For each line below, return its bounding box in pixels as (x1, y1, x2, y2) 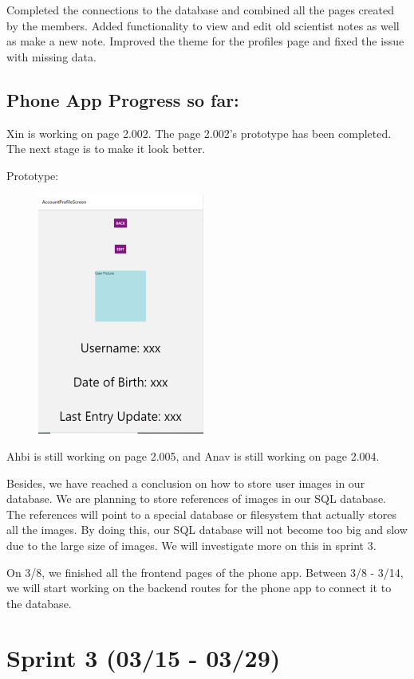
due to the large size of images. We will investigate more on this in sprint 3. (6, 536, 377, 553)
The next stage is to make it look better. (6, 140, 206, 157)
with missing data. (6, 48, 97, 65)
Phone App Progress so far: (6, 87, 239, 112)
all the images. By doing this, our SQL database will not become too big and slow (6, 521, 408, 538)
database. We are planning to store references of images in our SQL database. (6, 490, 386, 507)
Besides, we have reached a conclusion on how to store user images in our (6, 474, 365, 491)
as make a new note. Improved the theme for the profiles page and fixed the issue (6, 33, 404, 49)
